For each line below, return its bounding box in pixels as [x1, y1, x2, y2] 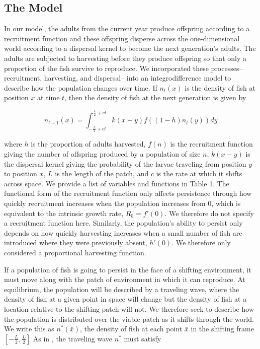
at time [37, 92, 60, 103]
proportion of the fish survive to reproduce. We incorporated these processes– [4, 62, 243, 73]
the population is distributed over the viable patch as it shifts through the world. [4, 313, 254, 324]
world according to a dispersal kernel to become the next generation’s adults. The [4, 43, 256, 53]
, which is [211, 198, 241, 208]
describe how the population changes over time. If [4, 82, 157, 93]
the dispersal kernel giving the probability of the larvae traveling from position [4, 158, 246, 169]
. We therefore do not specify [164, 207, 254, 218]
